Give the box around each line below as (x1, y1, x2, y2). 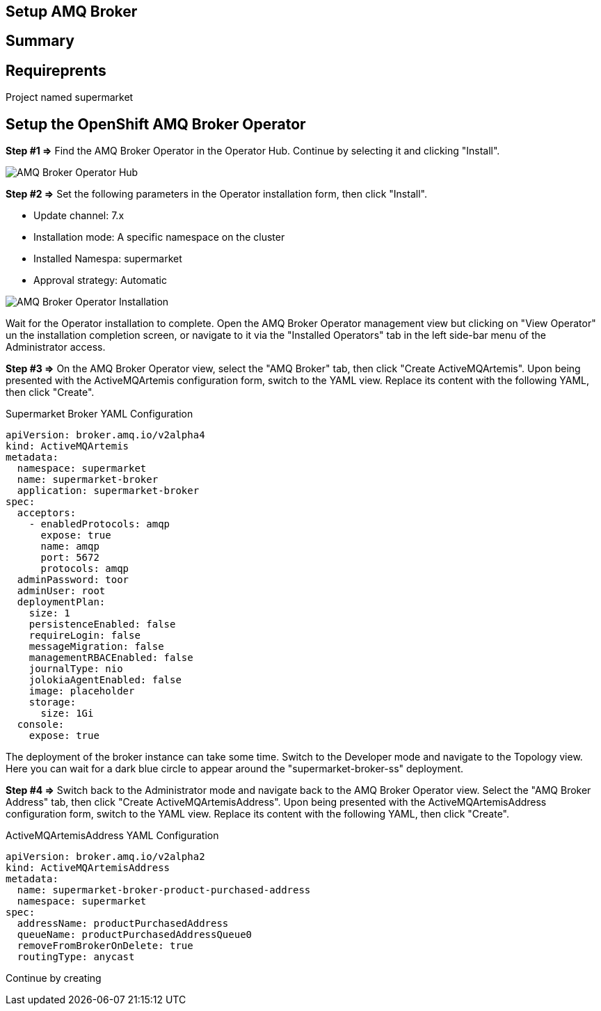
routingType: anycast (17, 951, 135, 963)
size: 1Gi (40, 708, 94, 719)
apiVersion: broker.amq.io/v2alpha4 (6, 429, 205, 441)
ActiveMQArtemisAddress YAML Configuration (6, 829, 219, 842)
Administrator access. (6, 341, 106, 353)
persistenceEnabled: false (29, 619, 176, 630)
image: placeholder (29, 685, 135, 697)
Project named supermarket (6, 91, 134, 104)
